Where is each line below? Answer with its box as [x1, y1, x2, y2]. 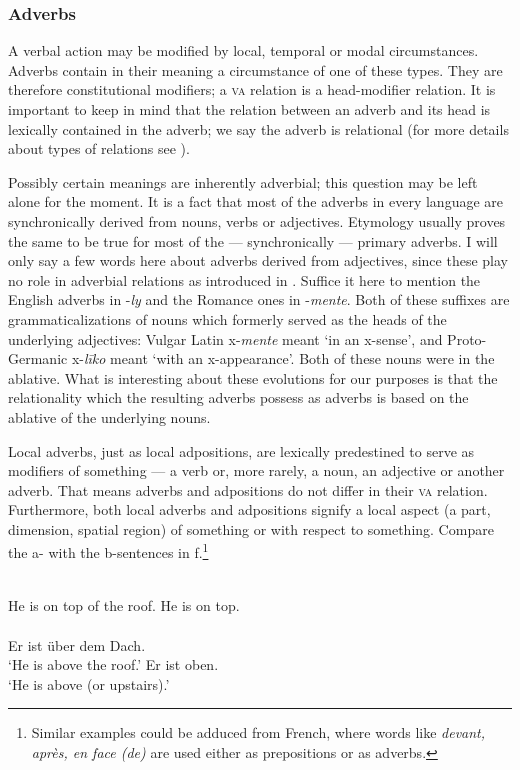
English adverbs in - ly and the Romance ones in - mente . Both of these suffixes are [8, 289, 510, 310]
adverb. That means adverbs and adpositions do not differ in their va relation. [8, 479, 488, 500]
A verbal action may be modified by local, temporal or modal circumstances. [8, 40, 479, 61]
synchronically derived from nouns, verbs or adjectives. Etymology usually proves [8, 210, 506, 231]
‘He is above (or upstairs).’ [8, 673, 170, 694]
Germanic [8, 348, 68, 369]
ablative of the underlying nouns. [8, 406, 211, 427]
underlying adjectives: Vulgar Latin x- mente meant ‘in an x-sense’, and [8, 328, 443, 349]
